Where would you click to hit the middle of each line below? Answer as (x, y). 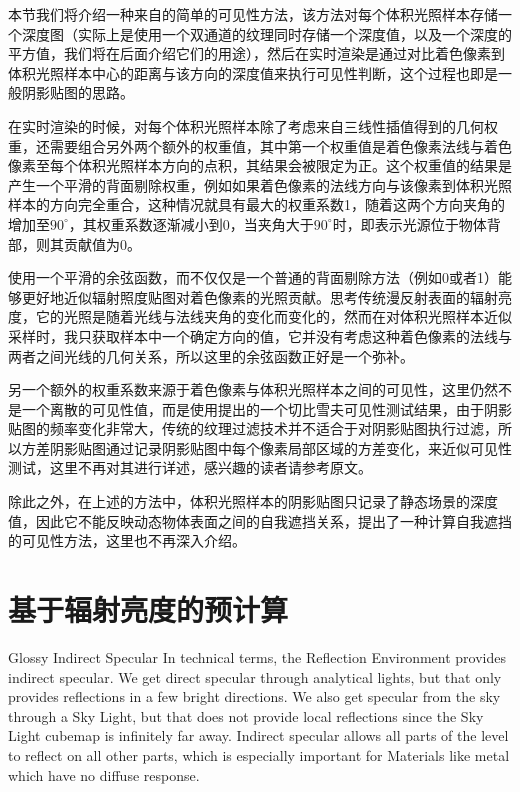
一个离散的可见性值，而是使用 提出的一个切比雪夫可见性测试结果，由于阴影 (266, 408)
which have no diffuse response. (104, 774)
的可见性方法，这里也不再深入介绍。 (127, 540)
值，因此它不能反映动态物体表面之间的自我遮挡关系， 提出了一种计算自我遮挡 (260, 520)
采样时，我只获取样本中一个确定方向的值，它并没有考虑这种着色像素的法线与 (260, 335)
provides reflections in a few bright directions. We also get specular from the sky (254, 696)
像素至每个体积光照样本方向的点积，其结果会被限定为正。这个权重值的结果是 (260, 165)
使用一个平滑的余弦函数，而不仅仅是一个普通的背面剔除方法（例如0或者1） (253, 277)
